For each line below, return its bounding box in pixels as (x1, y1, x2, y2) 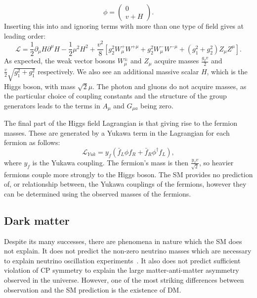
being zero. (140, 100, 173, 110)
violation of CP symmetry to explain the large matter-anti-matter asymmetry (4, 265, 239, 275)
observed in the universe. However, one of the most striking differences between (4, 275, 244, 285)
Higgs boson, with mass (4, 81, 76, 91)
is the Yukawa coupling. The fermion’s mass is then (32, 157, 189, 167)
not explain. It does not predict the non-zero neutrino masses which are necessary (4, 246, 252, 256)
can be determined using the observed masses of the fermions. (4, 188, 191, 199)
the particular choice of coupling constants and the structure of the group (4, 91, 227, 101)
